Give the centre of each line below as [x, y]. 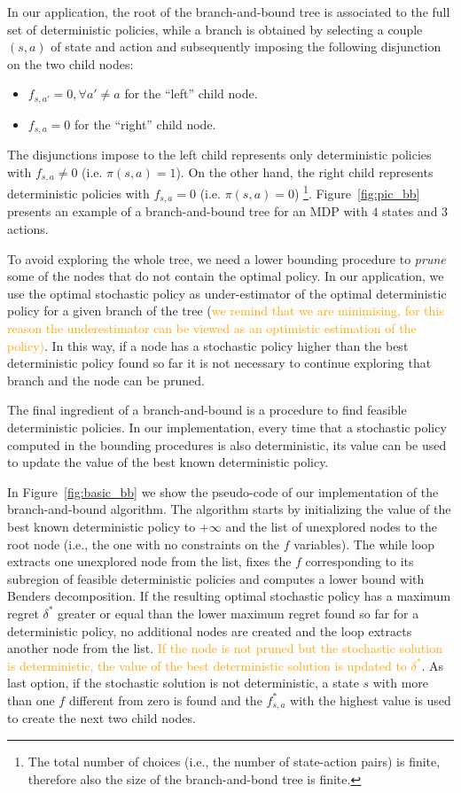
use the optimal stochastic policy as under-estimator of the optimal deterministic [227, 293]
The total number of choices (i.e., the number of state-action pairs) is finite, [234, 761]
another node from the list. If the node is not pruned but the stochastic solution [225, 648]
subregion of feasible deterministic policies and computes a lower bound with [216, 578]
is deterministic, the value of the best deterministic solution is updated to [207, 665]
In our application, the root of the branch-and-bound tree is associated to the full [229, 12]
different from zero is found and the [165, 700]
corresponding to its [359, 561]
